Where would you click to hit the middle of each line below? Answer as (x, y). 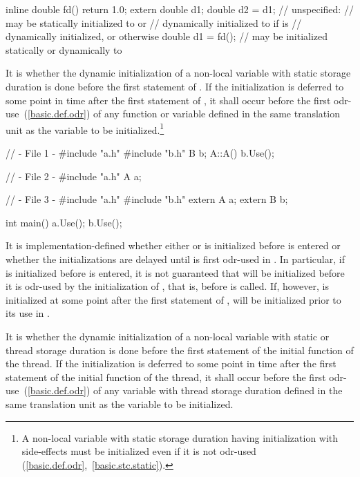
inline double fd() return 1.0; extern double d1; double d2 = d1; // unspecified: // (180, 9)
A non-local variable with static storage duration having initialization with (180, 437)
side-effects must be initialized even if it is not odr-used (139, 451)
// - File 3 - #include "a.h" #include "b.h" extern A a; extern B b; (147, 199)
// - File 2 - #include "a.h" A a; (74, 176)
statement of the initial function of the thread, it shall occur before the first (166, 377)
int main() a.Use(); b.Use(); (64, 222)
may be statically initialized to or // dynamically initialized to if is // (154, 22)
